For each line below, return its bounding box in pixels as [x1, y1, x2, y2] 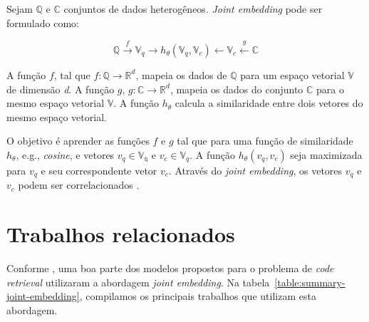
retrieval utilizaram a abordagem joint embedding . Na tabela [6, 274, 270, 289]
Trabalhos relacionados [6, 219, 235, 249]
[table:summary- [274, 274, 345, 289]
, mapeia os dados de [135, 67, 227, 82]
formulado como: [6, 15, 79, 30]
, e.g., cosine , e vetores [16, 147, 115, 162]
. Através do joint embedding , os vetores [168, 162, 343, 177]
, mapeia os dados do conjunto [170, 81, 303, 96]
